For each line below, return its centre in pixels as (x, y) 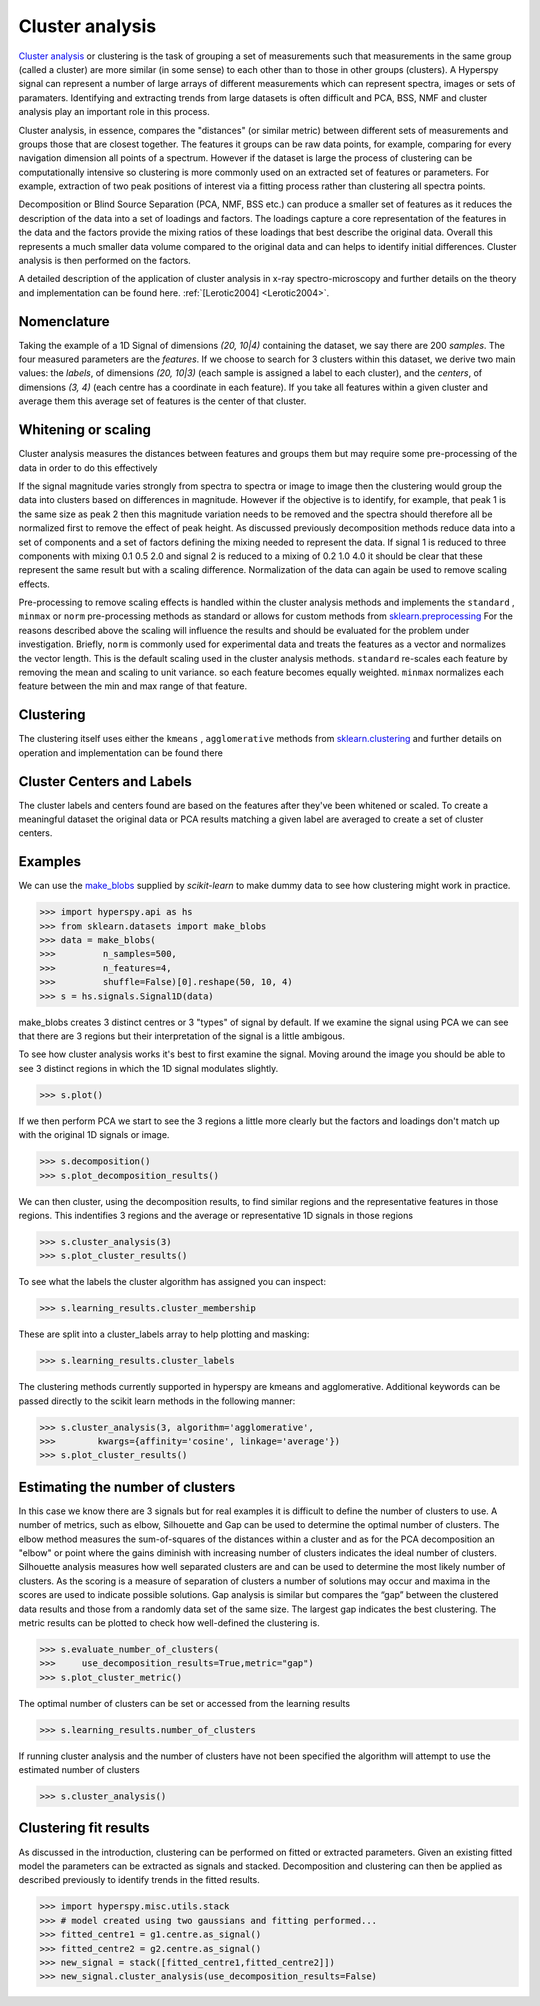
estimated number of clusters (79, 1770)
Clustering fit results (84, 1828)
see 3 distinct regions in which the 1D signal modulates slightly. (148, 1068)
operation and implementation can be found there (121, 752)
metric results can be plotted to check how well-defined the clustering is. (169, 1622)
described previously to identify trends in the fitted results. (139, 1880)
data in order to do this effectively (88, 467)
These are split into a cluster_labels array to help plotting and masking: (164, 1334)
